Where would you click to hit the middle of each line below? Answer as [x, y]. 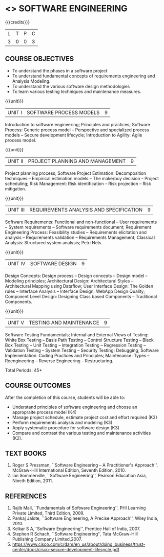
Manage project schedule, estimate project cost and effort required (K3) [84, 417]
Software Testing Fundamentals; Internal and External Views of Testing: [77, 335]
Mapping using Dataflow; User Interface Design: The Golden [93, 286]
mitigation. [16, 188]
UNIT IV [17, 263]
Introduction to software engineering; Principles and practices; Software [78, 124]
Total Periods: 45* [24, 370]
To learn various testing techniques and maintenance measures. [77, 92]
